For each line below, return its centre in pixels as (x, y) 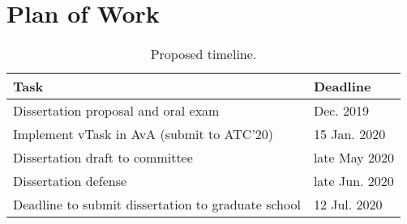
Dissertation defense (70, 181)
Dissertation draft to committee (103, 158)
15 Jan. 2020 (349, 134)
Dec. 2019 (341, 111)
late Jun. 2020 (353, 181)
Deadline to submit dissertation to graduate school (157, 205)
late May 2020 (354, 158)
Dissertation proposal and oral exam (116, 111)
